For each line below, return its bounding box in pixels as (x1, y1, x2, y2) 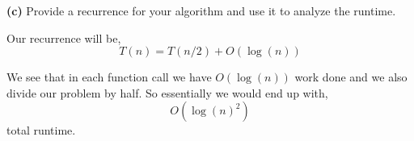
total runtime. (6, 122, 76, 139)
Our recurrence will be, (6, 29, 121, 46)
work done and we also (294, 68, 408, 85)
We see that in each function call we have (6, 68, 212, 85)
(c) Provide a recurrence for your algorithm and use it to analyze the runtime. (6, 2, 396, 19)
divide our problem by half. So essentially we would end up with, (6, 84, 328, 101)
